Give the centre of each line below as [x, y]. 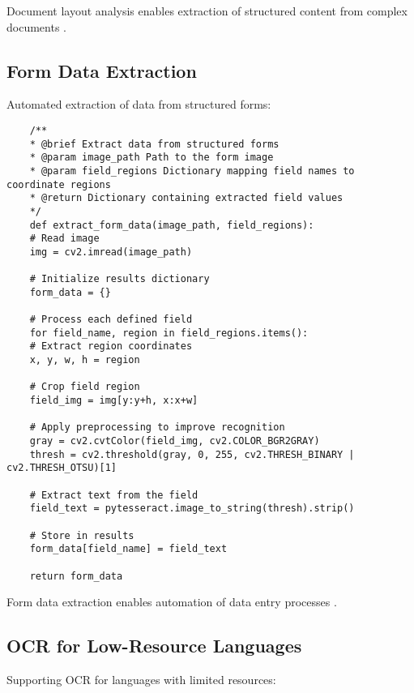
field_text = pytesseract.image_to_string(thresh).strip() [192, 509]
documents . [36, 26]
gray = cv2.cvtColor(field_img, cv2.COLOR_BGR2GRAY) [175, 441]
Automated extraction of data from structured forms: [139, 104]
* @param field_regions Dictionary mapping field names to [192, 171]
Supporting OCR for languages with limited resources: [141, 680]
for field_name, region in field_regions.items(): [169, 333]
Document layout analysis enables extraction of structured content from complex [207, 11]
